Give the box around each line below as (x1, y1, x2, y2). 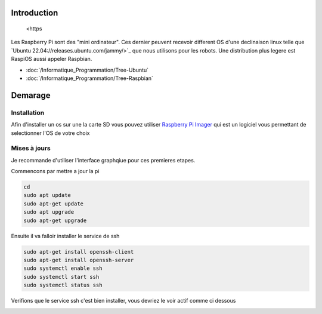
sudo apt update (23, 192, 72, 199)
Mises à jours (11, 144, 51, 152)
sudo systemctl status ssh (23, 282, 103, 289)
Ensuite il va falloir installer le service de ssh (11, 232, 120, 239)
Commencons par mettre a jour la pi (11, 168, 100, 175)
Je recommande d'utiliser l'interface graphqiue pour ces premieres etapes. (11, 156, 196, 164)
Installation (11, 108, 45, 116)
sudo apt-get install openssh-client (23, 248, 134, 255)
